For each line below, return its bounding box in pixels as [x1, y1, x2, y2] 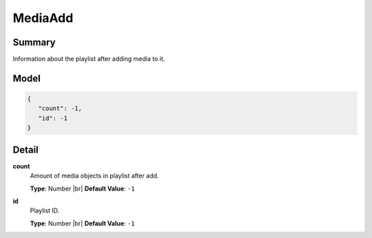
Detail [12, 144, 39, 155]
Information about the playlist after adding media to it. [12, 55, 165, 63]
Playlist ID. [30, 206, 60, 215]
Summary [12, 36, 56, 48]
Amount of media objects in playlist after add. [30, 172, 159, 180]
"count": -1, [38, 105, 83, 113]
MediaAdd [12, 10, 74, 25]
